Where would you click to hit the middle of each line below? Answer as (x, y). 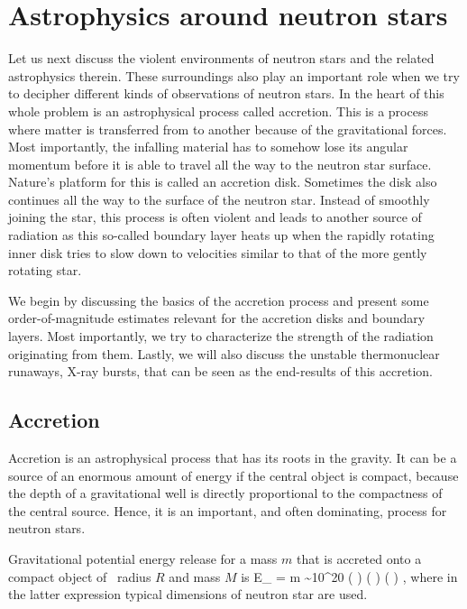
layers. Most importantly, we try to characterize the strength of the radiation (221, 336)
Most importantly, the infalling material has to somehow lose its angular (208, 147)
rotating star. (45, 270)
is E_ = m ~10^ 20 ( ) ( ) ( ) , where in (349, 576)
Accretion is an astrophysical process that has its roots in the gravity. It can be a (233, 458)
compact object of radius (80, 576)
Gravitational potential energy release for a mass (143, 558)
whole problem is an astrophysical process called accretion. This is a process (218, 111)
